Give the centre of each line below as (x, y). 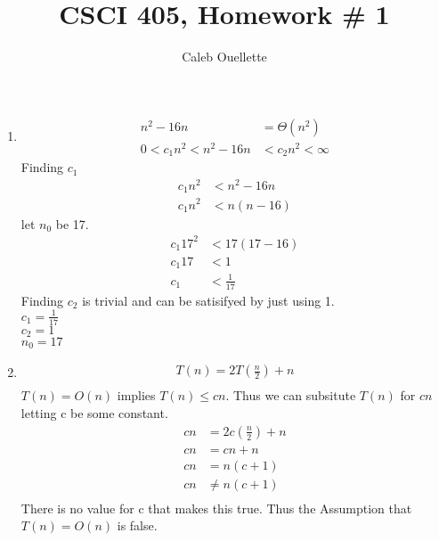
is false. (137, 525)
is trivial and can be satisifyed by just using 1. (208, 300)
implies (136, 395)
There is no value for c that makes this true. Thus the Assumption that (216, 508)
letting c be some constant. (94, 413)
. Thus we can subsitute (291, 395)
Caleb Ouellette (224, 57)
